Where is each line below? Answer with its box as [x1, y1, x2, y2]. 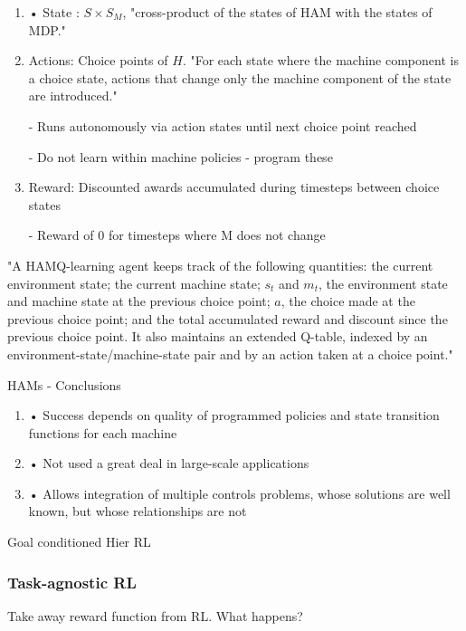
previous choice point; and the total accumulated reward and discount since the [7, 309, 448, 328]
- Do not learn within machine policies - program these [28, 147, 333, 166]
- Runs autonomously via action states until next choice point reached [28, 116, 417, 135]
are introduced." [28, 86, 118, 105]
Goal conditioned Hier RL [7, 532, 151, 551]
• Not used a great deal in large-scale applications [28, 454, 309, 473]
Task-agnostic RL [7, 570, 137, 593]
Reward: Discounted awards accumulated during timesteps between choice [28, 177, 440, 196]
